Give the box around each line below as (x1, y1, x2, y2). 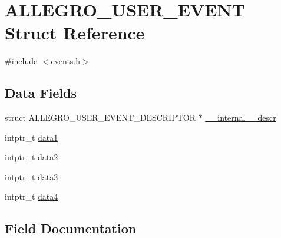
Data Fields (5, 84, 77, 102)
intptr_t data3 (5, 170, 58, 183)
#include (5, 55, 38, 67)
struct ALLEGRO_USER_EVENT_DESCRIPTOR (5, 111, 196, 124)
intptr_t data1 (5, 131, 58, 143)
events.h (51, 55, 81, 67)
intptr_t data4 (5, 190, 58, 203)
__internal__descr (205, 111, 276, 124)
